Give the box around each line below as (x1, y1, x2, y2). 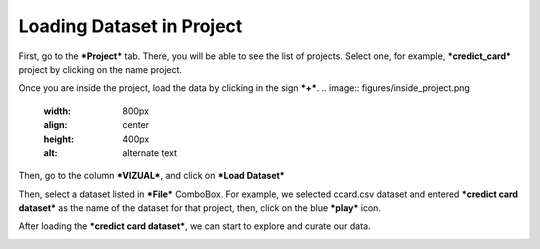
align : (43, 119, 68, 131)
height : (43, 133, 75, 145)
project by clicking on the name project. (18, 63, 183, 75)
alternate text (122, 146, 178, 159)
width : (43, 105, 72, 117)
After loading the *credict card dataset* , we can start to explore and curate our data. (18, 220, 371, 232)
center (122, 119, 150, 131)
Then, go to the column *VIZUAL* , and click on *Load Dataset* (18, 170, 285, 182)
